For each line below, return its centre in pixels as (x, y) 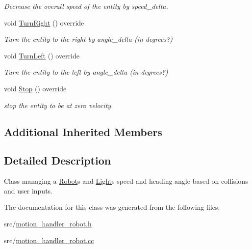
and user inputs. (28, 190)
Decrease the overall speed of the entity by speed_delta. (86, 6)
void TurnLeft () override (42, 55)
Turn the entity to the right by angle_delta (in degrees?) (88, 39)
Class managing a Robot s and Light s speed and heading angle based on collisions (126, 181)
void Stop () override (35, 88)
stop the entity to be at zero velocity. (59, 105)
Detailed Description (58, 160)
